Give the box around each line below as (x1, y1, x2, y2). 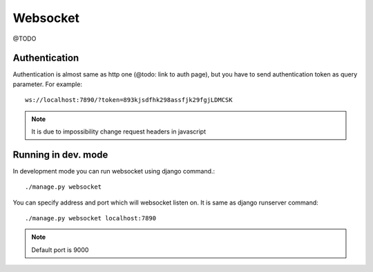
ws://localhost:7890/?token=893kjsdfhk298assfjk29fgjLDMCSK (25, 96, 233, 104)
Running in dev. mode (12, 149, 108, 160)
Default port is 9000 (31, 245, 89, 254)
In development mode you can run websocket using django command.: (12, 167, 216, 175)
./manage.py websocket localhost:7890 (25, 214, 157, 222)
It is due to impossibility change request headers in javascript (31, 127, 207, 136)
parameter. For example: (12, 80, 83, 88)
